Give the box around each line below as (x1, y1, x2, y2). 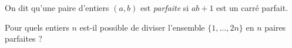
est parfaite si (140, 2, 189, 13)
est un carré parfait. (216, 2, 288, 13)
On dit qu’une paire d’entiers (5, 2, 109, 13)
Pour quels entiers (5, 21, 69, 33)
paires (264, 21, 286, 33)
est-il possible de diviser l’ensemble (79, 21, 205, 33)
